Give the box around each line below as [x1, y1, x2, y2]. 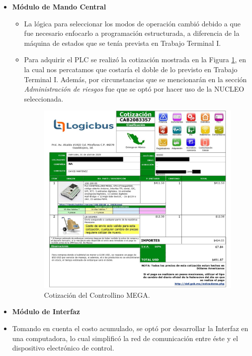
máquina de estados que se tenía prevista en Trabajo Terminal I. [24, 37, 221, 48]
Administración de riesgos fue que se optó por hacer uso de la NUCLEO [24, 84, 245, 94]
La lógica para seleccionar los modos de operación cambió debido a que [24, 18, 241, 28]
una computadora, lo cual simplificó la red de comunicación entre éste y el [12, 333, 238, 343]
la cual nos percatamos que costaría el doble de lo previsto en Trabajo [24, 64, 238, 74]
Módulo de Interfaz [12, 306, 80, 317]
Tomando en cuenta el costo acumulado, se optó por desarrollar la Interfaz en [12, 323, 249, 333]
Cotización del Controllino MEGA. [44, 289, 150, 300]
